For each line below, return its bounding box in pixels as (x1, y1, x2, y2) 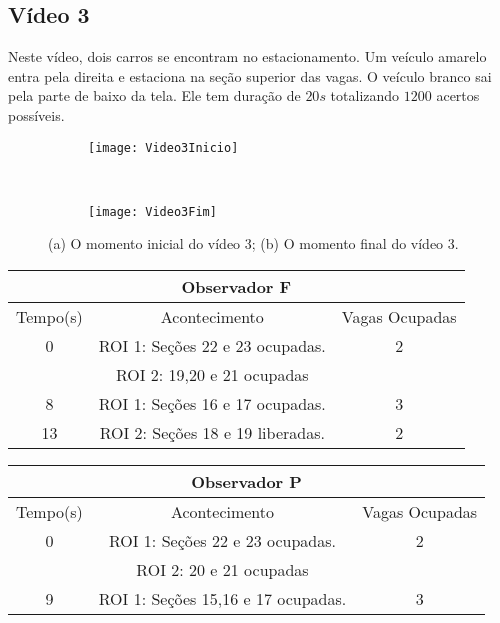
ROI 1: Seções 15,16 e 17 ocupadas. (98, 587, 347, 611)
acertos (436, 85, 480, 106)
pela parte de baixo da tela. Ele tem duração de (8, 85, 301, 106)
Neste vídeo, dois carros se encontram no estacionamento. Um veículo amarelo (8, 46, 487, 67)
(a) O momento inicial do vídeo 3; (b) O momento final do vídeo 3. (48, 233, 459, 254)
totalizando (330, 85, 400, 106)
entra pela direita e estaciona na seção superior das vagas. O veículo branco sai (8, 65, 492, 86)
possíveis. (8, 104, 65, 125)
